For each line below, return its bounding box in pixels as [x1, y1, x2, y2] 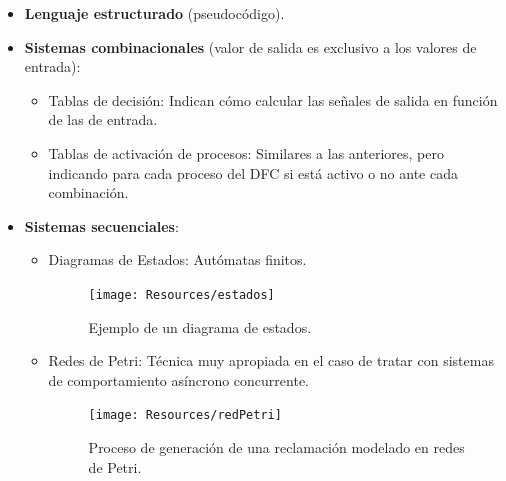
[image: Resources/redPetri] [88, 408, 282, 423]
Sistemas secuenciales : [24, 215, 179, 236]
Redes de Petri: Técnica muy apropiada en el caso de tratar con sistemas [48, 350, 494, 371]
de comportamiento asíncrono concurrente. [48, 369, 309, 390]
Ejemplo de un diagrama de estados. [88, 316, 312, 337]
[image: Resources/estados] [88, 287, 275, 302]
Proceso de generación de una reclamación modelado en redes [88, 437, 465, 458]
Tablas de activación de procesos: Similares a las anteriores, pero [48, 142, 444, 163]
